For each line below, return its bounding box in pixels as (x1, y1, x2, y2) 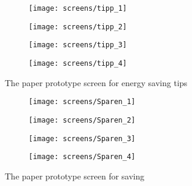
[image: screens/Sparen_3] (29, 134, 135, 143)
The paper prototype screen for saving (5, 169, 145, 182)
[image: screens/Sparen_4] (29, 153, 135, 161)
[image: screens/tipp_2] (29, 22, 127, 31)
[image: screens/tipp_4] (29, 59, 127, 68)
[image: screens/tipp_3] (29, 41, 127, 50)
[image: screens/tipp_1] (29, 4, 127, 13)
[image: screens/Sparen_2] (29, 115, 135, 124)
